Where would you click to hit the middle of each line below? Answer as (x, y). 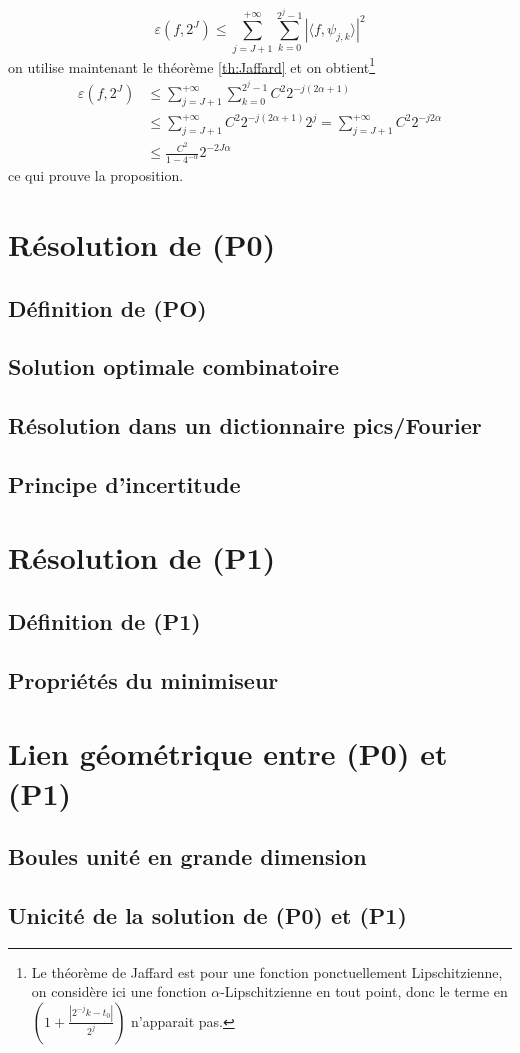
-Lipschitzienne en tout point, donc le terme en (364, 991)
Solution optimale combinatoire (174, 366)
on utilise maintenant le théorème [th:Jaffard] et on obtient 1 (192, 65)
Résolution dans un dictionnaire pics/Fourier (245, 425)
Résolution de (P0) (142, 243)
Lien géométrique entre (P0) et (228, 753)
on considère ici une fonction (119, 991)
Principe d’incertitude (124, 483)
